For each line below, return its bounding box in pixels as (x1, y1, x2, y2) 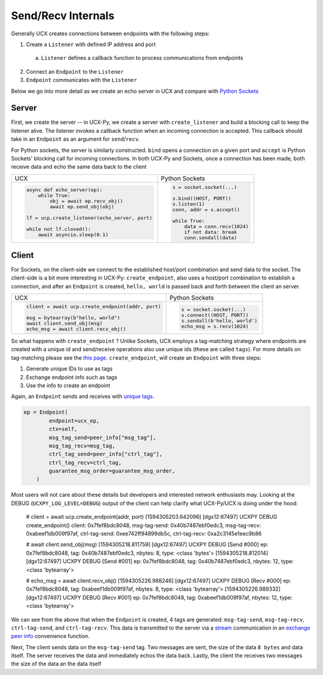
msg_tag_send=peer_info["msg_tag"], (48, 434, 157, 441)
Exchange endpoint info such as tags (26, 373, 118, 381)
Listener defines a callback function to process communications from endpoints (41, 54, 243, 62)
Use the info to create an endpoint (26, 382, 111, 389)
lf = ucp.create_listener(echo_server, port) (26, 215, 153, 221)
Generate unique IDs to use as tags (26, 365, 113, 372)
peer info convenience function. (11, 633, 90, 640)
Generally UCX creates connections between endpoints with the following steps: (11, 30, 210, 37)
